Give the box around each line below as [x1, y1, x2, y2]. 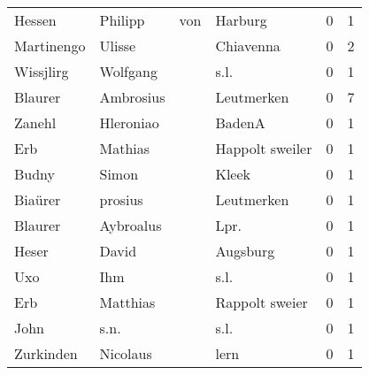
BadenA [215, 112, 265, 133]
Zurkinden [14, 343, 78, 364]
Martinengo [14, 35, 86, 56]
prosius [99, 189, 143, 210]
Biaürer [14, 189, 61, 210]
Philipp [99, 10, 145, 30]
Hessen [14, 10, 57, 30]
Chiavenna [215, 35, 281, 56]
